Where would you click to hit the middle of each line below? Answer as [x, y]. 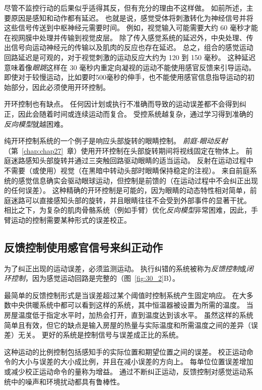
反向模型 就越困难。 [36, 124]
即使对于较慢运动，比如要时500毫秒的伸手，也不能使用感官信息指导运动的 [126, 77]
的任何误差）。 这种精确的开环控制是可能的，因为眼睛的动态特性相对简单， [127, 190]
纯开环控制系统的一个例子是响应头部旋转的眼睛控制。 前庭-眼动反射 [116, 141]
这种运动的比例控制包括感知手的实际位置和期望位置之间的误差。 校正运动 [125, 351]
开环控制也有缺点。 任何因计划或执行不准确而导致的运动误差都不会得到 [122, 104]
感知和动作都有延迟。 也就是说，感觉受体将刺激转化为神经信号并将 [143, 17]
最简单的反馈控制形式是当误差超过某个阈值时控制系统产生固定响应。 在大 [125, 295]
